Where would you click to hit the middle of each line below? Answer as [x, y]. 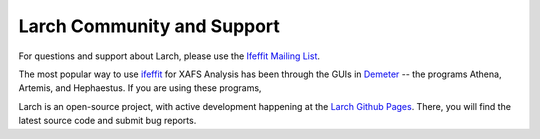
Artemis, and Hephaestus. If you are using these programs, [140, 88]
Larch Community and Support [149, 26]
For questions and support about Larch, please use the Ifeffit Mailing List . [169, 56]
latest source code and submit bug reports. [107, 121]
